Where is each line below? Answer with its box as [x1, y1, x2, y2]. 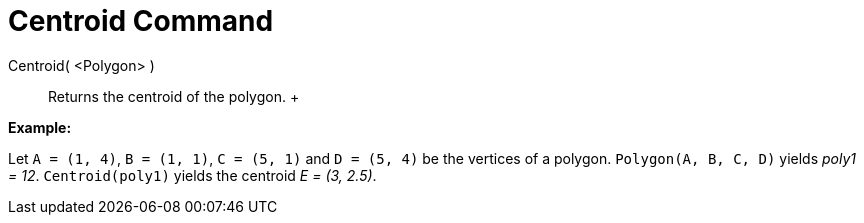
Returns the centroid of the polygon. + [48, 87, 300, 105]
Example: [8, 118, 72, 136]
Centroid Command [8, 4, 274, 38]
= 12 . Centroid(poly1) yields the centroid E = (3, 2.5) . [8, 166, 377, 184]
